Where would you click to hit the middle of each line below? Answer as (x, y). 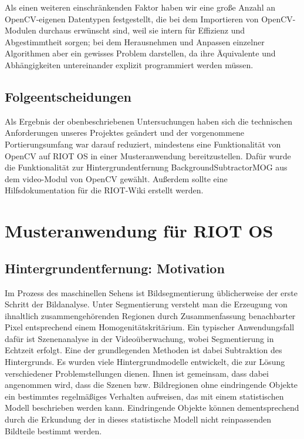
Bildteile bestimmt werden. (53, 430)
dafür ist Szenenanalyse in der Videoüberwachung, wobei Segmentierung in (139, 338)
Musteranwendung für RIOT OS (139, 231)
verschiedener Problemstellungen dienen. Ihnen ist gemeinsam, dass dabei (137, 373)
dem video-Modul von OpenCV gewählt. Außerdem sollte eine (116, 178)
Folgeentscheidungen (68, 96)
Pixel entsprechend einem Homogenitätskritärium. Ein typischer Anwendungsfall (150, 327)
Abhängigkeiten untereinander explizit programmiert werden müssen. (129, 64)
